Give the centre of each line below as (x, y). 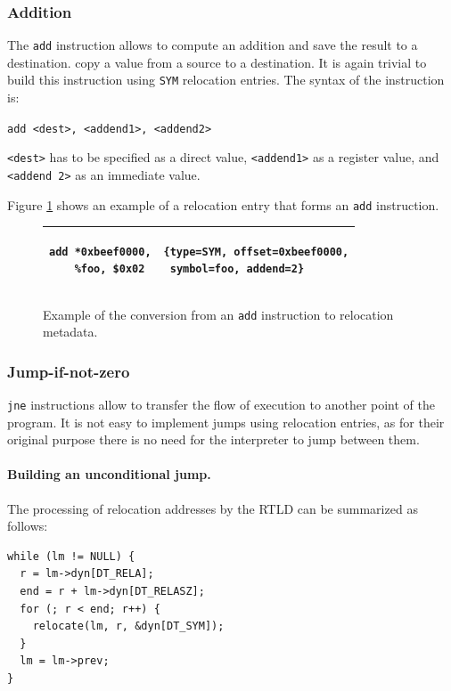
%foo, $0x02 (110, 269)
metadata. (70, 332)
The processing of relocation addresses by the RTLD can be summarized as (213, 508)
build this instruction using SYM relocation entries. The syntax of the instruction (226, 80)
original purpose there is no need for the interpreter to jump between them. (213, 439)
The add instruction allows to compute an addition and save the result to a (213, 45)
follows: (28, 526)
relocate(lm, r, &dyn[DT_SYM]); (128, 626)
